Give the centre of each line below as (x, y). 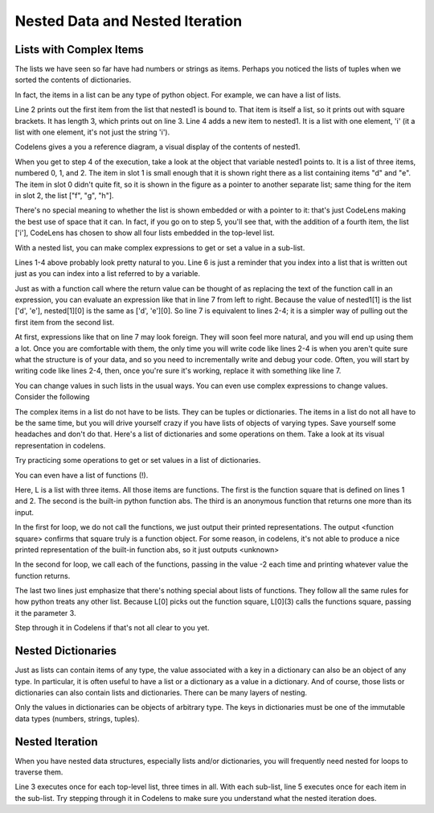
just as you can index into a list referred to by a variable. (108, 274)
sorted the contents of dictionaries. (73, 80)
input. (25, 512)
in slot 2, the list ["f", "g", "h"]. (64, 195)
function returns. (43, 576)
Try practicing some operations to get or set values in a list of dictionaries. (138, 460)
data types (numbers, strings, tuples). (77, 718)
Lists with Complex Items (79, 50)
